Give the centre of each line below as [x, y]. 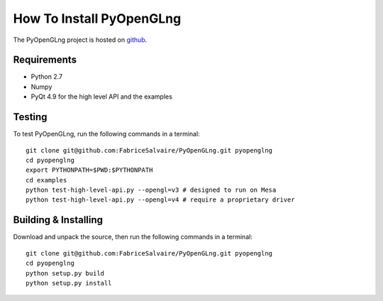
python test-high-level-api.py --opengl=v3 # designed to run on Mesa [151, 190]
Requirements [45, 60]
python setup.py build [65, 273]
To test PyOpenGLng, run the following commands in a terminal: [106, 134]
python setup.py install [69, 283]
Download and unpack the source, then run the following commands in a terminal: [133, 237]
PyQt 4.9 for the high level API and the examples [102, 97]
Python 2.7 [47, 77]
